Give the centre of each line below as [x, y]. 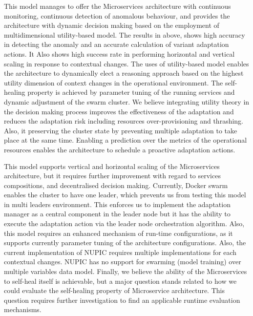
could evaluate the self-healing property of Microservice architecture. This [114, 290]
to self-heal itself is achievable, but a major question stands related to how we [120, 281]
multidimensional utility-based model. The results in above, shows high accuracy [125, 34]
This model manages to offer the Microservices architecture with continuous [117, 6]
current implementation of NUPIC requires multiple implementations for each [120, 252]
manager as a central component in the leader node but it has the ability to [117, 214]
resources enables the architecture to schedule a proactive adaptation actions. [120, 149]
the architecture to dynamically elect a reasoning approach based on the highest [124, 73]
